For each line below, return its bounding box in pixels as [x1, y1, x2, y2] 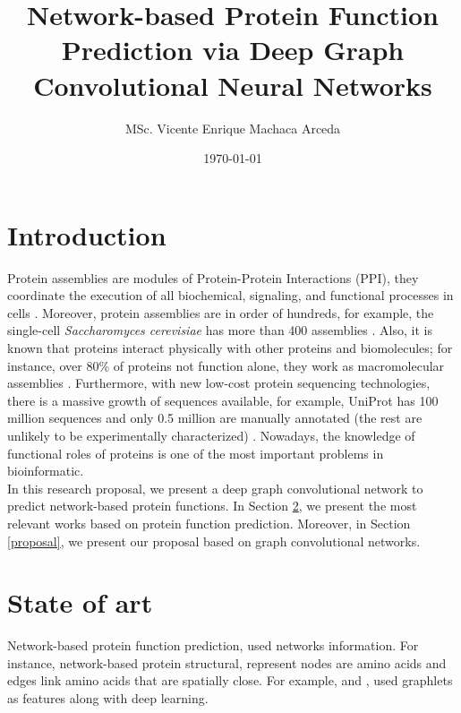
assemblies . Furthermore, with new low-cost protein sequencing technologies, [7, 374, 431, 392]
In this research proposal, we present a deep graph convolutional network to [7, 478, 423, 497]
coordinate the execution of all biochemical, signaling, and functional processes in [7, 286, 454, 305]
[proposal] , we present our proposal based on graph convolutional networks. [7, 531, 421, 550]
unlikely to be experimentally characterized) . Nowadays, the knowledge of [7, 425, 415, 444]
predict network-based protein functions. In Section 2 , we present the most [7, 496, 417, 515]
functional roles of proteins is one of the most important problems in [7, 443, 384, 462]
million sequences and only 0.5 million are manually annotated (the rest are [7, 408, 423, 427]
